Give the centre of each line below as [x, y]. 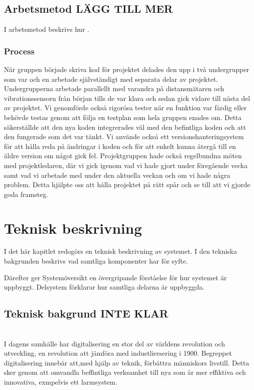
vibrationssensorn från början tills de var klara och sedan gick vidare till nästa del [127, 98]
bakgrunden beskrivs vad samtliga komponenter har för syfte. [96, 261]
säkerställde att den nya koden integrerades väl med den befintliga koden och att [125, 127]
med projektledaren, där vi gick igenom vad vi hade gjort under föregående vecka [126, 165]
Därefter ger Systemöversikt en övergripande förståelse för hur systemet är [115, 277]
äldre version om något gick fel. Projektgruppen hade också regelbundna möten [123, 156]
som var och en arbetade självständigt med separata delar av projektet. [111, 79]
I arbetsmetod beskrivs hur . [47, 29]
